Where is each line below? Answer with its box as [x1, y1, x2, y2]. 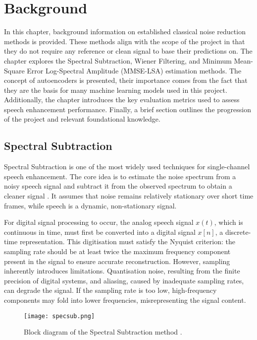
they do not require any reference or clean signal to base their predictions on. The [4, 46, 253, 56]
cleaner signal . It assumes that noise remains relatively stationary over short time [4, 191, 254, 201]
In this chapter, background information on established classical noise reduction [4, 26, 246, 37]
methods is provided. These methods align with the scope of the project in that [4, 36, 245, 46]
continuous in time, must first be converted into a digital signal [4, 226, 196, 237]
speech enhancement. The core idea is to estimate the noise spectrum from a [4, 171, 236, 181]
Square [4, 65, 25, 75]
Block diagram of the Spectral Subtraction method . [24, 327, 182, 337]
